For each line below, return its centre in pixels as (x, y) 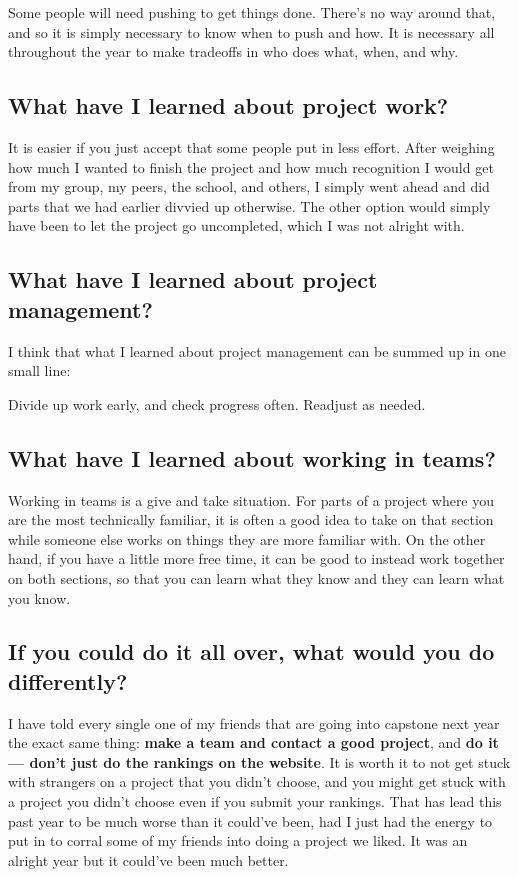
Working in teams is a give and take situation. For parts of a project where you (251, 499)
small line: (39, 370)
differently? (68, 680)
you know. (39, 597)
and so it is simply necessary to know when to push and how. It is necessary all (251, 31)
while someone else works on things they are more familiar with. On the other (247, 538)
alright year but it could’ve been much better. (148, 859)
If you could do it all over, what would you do (251, 651)
